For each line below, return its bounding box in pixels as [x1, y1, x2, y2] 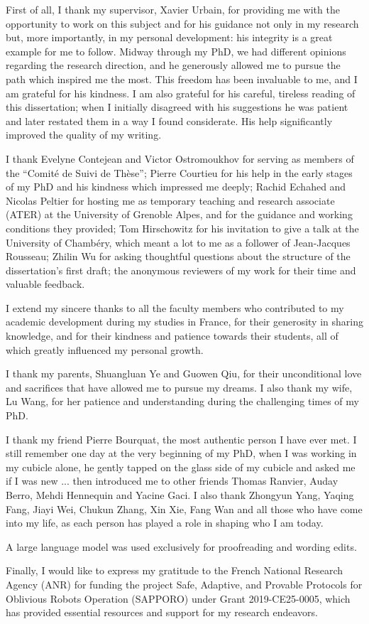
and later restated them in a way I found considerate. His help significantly [6, 113, 333, 128]
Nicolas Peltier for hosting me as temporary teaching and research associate [6, 193, 335, 208]
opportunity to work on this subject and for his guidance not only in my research [6, 16, 359, 31]
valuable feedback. [6, 276, 85, 291]
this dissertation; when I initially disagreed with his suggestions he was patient [6, 99, 348, 114]
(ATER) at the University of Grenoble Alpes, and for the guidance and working [6, 207, 353, 222]
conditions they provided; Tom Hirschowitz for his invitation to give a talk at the [6, 220, 359, 235]
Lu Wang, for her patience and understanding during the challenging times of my [6, 394, 359, 409]
